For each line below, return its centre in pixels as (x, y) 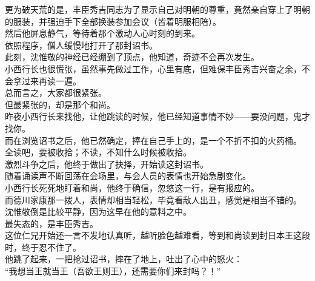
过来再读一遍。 (51, 80)
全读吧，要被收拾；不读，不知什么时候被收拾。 (98, 152)
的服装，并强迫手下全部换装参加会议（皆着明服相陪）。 (113, 21)
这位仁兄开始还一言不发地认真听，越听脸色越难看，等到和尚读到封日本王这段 (157, 235)
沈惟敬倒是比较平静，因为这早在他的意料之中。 (98, 212)
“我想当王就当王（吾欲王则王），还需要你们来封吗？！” (113, 271)
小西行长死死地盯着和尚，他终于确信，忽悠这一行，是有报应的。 (132, 187)
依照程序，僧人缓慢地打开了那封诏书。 (81, 45)
